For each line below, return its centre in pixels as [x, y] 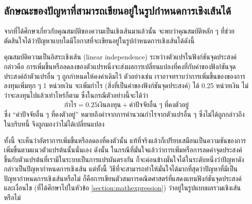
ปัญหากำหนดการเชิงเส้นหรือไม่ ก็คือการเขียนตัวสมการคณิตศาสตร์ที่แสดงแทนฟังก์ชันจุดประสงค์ [123, 178]
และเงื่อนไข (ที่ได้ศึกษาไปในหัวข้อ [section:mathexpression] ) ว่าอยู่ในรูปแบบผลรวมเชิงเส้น [123, 188]
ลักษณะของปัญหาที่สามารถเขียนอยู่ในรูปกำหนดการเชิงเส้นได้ [117, 10]
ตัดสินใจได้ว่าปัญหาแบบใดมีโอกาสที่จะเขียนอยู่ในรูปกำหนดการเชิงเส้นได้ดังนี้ [99, 40]
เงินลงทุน [109, 105]
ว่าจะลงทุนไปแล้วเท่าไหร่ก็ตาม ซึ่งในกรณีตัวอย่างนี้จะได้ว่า [76, 95]
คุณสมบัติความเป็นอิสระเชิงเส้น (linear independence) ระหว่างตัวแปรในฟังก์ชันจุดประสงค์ [120, 57]
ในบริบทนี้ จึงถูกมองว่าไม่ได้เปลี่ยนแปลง [54, 123]
